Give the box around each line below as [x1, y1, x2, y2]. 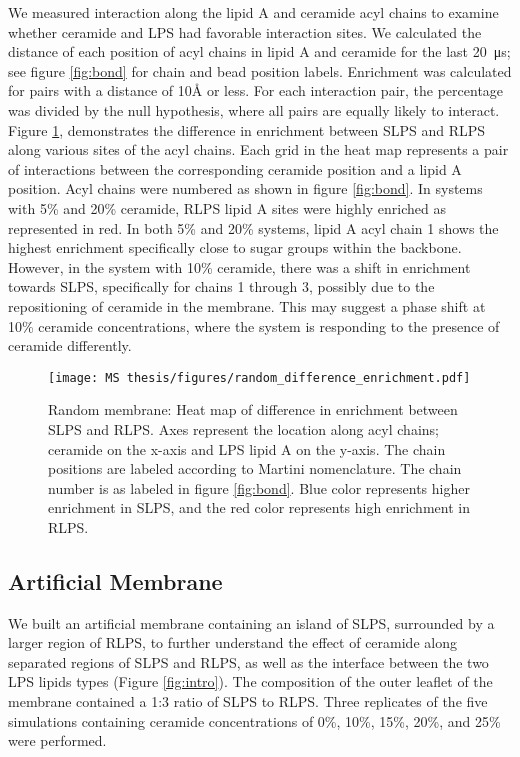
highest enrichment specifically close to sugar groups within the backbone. [8, 237, 462, 258]
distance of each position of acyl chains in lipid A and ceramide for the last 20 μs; [8, 41, 511, 62]
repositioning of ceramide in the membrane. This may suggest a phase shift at [8, 295, 486, 316]
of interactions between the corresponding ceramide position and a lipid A [8, 158, 462, 179]
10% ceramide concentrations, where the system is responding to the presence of [8, 315, 500, 336]
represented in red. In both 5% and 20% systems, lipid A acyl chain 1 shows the [8, 217, 499, 238]
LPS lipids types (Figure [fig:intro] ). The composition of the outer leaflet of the [8, 671, 493, 692]
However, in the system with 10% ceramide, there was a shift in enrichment [8, 256, 471, 277]
